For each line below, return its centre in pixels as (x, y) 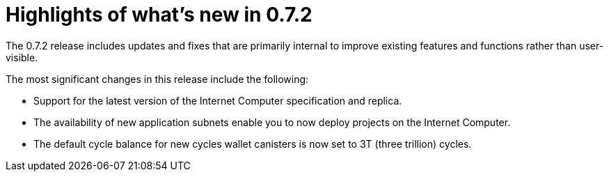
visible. (22, 57)
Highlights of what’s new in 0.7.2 (159, 15)
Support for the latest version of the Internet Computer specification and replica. (218, 100)
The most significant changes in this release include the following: (157, 79)
